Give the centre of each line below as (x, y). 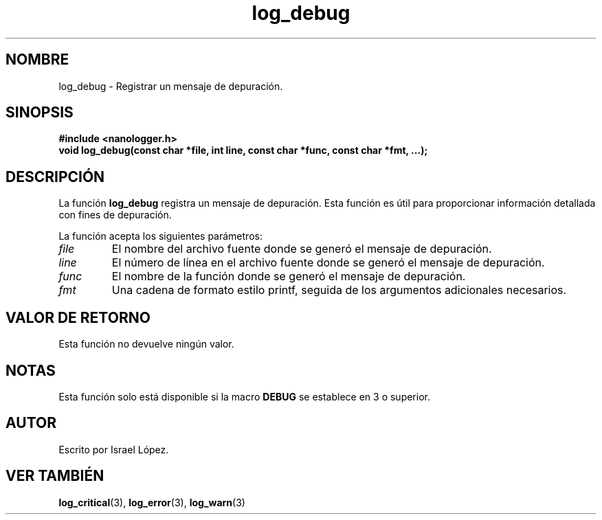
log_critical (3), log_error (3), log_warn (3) (152, 502)
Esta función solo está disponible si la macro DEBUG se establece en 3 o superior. (244, 396)
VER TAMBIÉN (55, 476)
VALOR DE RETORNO (78, 317)
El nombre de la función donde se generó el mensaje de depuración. (289, 276)
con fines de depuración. (115, 215)
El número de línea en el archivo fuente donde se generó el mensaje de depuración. (328, 263)
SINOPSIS (40, 113)
